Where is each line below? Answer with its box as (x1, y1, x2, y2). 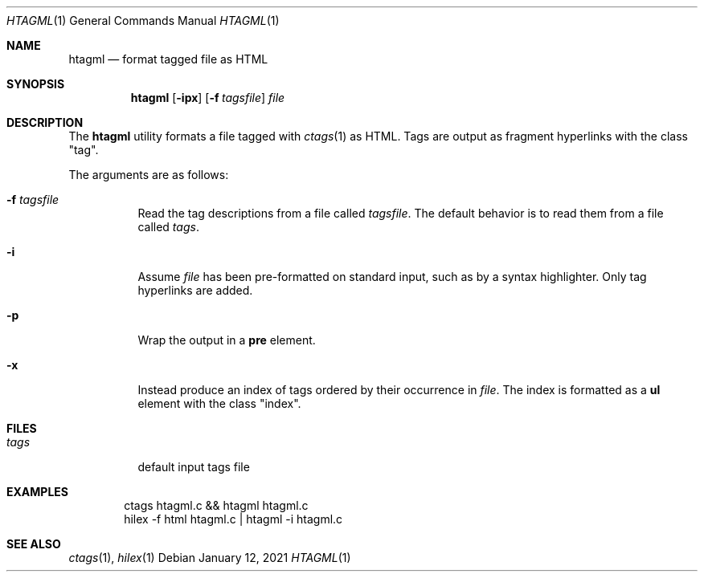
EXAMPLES (6, 485, 68, 499)
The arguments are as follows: (68, 168, 229, 181)
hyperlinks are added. (137, 283, 253, 297)
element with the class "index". (137, 397, 301, 410)
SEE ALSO (6, 537, 61, 551)
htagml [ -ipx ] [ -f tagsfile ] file (130, 91, 285, 104)
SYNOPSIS (6, 77, 65, 91)
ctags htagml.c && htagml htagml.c (124, 499, 309, 512)
